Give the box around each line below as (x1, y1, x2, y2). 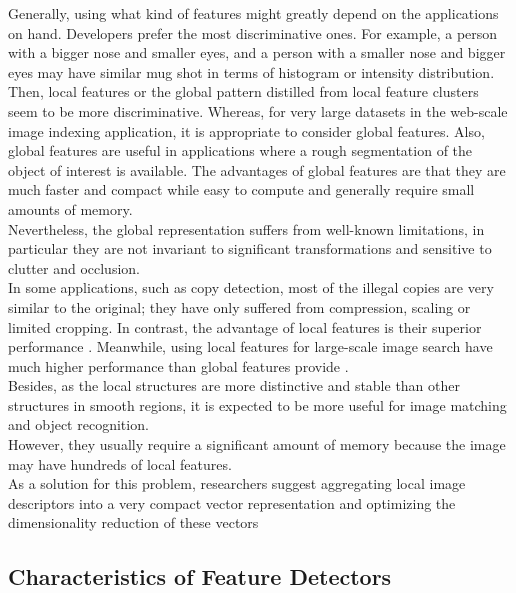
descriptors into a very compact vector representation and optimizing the (8, 492, 456, 513)
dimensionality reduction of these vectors (8, 512, 259, 533)
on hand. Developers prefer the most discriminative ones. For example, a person (8, 22, 498, 43)
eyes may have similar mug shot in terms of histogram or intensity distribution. (8, 61, 495, 82)
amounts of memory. (8, 198, 133, 219)
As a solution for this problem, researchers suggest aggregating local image (8, 473, 466, 494)
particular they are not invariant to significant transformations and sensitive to (8, 238, 492, 259)
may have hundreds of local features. (8, 453, 232, 474)
